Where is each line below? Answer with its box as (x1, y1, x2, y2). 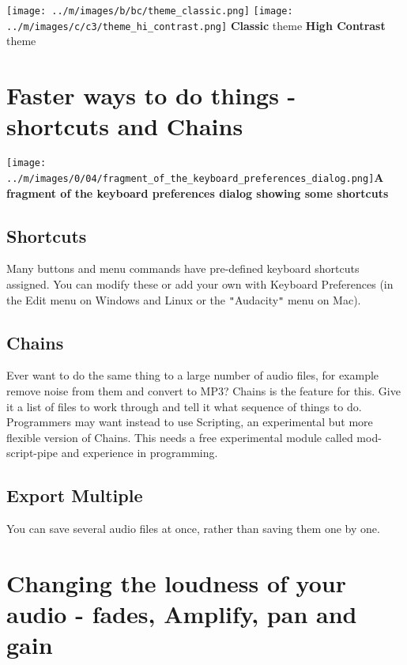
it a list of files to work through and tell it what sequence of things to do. (6, 398, 362, 414)
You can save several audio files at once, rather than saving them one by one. (6, 520, 380, 537)
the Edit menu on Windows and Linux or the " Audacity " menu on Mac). (6, 291, 361, 308)
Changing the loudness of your (6, 566, 346, 599)
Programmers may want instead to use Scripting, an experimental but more (6, 414, 373, 430)
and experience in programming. (61, 444, 218, 461)
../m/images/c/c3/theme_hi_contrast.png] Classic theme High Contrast (6, 17, 386, 33)
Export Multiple (6, 483, 143, 508)
